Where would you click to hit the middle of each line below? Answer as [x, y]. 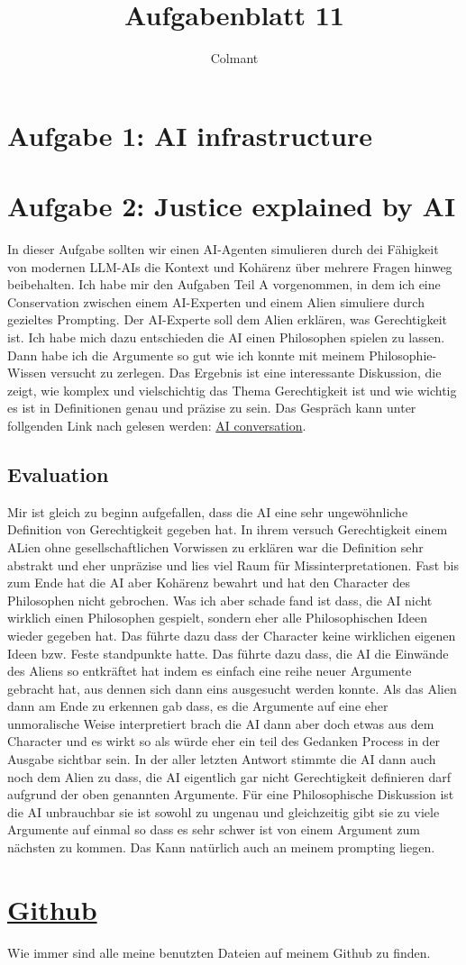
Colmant [234, 58]
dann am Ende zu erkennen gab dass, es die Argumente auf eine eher [198, 706]
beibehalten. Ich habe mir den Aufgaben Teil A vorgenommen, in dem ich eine [224, 284]
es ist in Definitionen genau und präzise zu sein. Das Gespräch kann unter [212, 408]
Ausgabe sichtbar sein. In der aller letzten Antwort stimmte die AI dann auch [222, 759]
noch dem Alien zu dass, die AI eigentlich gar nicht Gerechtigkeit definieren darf [229, 776]
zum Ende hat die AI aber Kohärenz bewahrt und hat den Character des [209, 583]
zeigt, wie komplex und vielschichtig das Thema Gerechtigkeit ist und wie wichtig [232, 390]
